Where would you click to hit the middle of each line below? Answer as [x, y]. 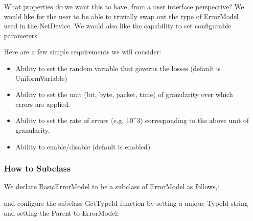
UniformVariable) [41, 78]
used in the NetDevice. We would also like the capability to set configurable [118, 26]
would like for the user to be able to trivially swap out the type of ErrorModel [121, 16]
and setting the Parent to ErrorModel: [61, 212]
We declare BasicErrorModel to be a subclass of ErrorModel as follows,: [112, 186]
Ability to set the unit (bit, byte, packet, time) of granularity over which [124, 94]
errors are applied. [43, 104]
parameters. [22, 35]
